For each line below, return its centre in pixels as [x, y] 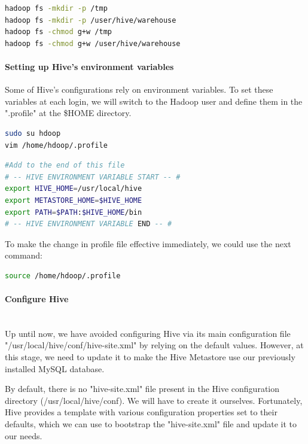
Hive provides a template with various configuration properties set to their [141, 412]
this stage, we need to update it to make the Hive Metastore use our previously [150, 357]
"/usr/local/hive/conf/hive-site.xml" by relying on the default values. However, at [154, 345]
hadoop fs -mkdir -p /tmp [56, 8]
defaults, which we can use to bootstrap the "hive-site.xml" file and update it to [151, 424]
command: [24, 255]
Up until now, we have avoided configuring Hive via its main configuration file [148, 333]
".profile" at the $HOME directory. [68, 113]
